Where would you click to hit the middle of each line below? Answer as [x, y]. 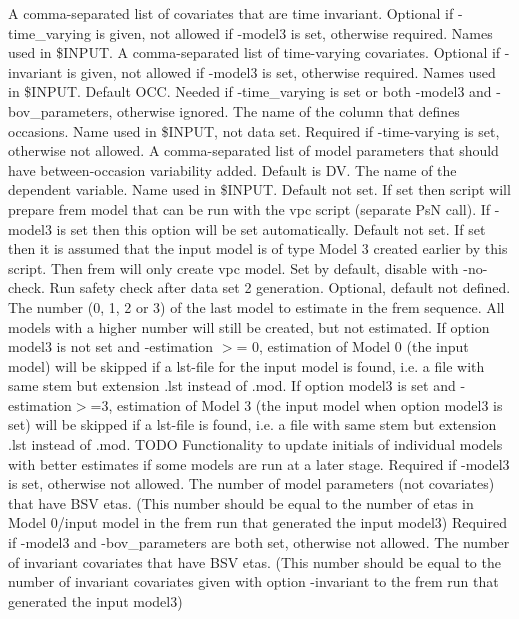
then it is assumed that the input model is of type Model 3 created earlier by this [258, 248]
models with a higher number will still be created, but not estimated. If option [249, 326]
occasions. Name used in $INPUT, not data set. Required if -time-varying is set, [254, 130]
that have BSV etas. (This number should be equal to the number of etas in [241, 502]
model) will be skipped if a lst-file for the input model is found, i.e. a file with [246, 365]
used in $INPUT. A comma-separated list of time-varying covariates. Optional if [254, 52]
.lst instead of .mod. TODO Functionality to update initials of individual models [255, 444]
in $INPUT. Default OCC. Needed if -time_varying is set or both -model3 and [250, 91]
